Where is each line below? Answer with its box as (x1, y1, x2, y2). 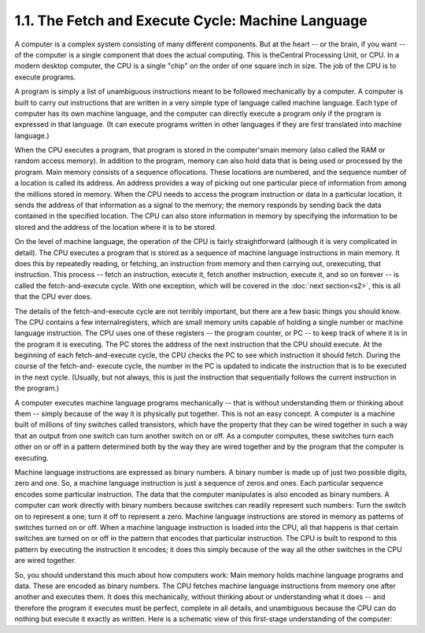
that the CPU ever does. (14, 292, 93, 302)
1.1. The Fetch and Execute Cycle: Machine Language (14, 12, 368, 29)
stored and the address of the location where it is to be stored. (14, 222, 217, 231)
